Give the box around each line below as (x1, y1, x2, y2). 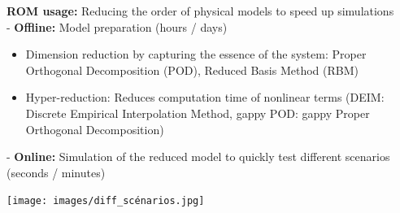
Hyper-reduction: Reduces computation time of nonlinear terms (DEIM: (25, 89, 385, 106)
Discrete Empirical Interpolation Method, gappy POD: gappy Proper (25, 104, 370, 121)
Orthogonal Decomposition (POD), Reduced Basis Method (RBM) (25, 61, 359, 78)
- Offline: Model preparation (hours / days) (7, 18, 228, 35)
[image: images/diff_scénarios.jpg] (7, 195, 205, 207)
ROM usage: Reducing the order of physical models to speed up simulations (7, 2, 394, 19)
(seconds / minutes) (7, 163, 106, 180)
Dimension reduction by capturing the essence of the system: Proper (25, 46, 367, 63)
